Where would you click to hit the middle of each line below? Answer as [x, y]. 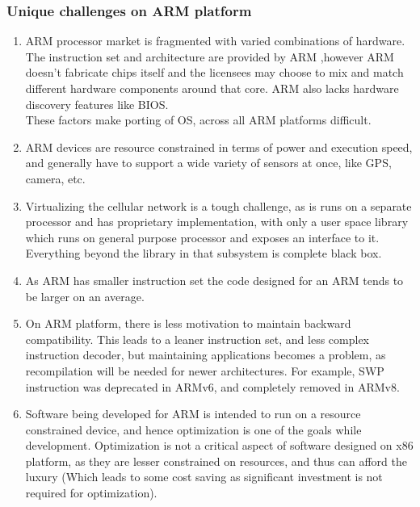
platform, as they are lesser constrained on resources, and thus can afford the [216, 461]
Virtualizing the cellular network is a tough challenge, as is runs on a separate [218, 205]
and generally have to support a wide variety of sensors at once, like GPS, [208, 163]
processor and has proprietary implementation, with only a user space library [217, 222]
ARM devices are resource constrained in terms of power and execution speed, [219, 147]
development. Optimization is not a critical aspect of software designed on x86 [219, 445]
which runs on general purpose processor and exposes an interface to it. [202, 237]
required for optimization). [91, 493]
